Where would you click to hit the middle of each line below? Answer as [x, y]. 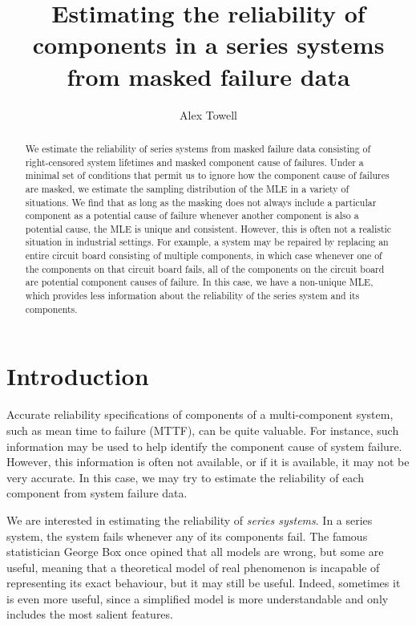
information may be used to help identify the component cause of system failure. [204, 446]
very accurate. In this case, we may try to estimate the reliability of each [185, 477]
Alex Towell [208, 114]
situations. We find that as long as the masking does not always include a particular [201, 202]
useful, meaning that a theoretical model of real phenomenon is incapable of [193, 567]
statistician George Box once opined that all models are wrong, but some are [195, 552]
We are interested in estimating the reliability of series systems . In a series [190, 519]
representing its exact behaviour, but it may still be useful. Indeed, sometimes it [204, 583]
